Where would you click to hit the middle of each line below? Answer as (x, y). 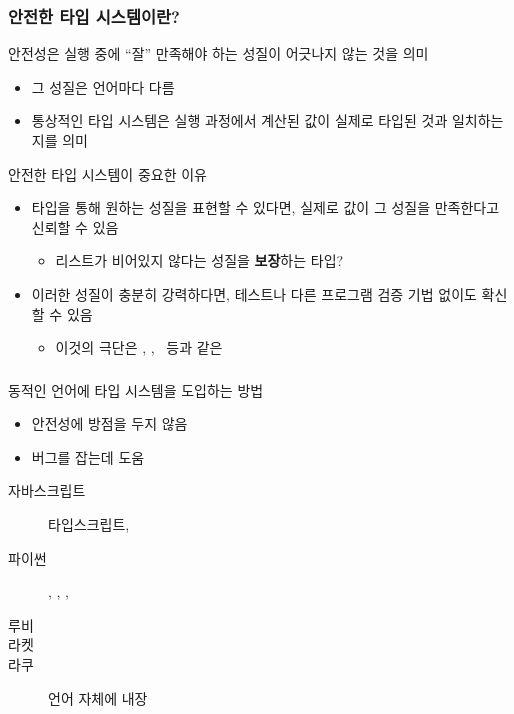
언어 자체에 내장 (98, 697)
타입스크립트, (89, 524)
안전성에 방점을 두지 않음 (109, 423)
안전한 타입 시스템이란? (94, 15)
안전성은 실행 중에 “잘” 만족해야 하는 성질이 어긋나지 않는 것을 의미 (218, 53)
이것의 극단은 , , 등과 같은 (139, 347)
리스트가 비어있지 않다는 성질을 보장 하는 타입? (199, 260)
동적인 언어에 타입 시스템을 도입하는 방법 (136, 389)
